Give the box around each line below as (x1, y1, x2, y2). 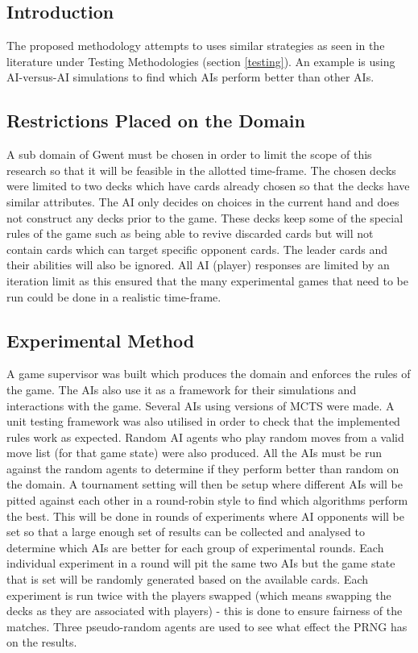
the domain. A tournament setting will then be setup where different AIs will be (6, 476, 403, 493)
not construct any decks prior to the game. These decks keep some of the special (6, 209, 404, 226)
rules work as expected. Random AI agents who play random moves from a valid (6, 428, 404, 445)
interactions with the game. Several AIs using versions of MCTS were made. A (6, 397, 395, 414)
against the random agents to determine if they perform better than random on (6, 460, 399, 476)
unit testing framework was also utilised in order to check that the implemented (6, 413, 400, 430)
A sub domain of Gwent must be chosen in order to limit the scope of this (6, 146, 372, 163)
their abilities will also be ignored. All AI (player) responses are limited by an (6, 256, 390, 273)
